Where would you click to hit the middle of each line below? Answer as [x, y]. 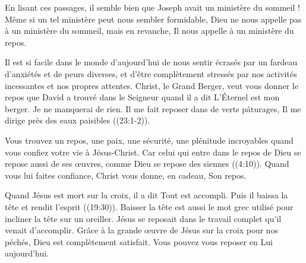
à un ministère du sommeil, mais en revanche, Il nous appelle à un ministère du [149, 31]
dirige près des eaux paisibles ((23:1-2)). [78, 120]
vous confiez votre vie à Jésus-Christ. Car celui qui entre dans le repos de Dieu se [153, 152]
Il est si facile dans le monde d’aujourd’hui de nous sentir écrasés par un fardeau [151, 62]
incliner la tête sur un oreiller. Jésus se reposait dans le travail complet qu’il [143, 218]
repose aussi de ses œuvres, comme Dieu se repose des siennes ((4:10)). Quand [147, 164]
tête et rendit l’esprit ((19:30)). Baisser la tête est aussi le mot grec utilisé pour [149, 206]
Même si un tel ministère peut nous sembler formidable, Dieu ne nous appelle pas [153, 19]
